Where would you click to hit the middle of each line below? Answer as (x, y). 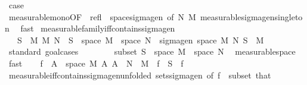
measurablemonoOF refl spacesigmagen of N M (102, 16)
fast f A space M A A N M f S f (96, 63)
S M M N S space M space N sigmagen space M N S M (140, 40)
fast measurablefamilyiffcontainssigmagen (98, 28)
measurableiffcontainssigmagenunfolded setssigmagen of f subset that (140, 75)
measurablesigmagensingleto (251, 16)
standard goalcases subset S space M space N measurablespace (152, 51)
